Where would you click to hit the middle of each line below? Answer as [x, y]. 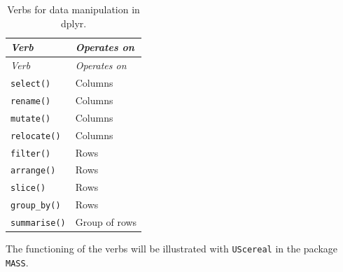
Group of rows [106, 222]
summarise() [38, 223]
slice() [28, 188]
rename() [31, 101]
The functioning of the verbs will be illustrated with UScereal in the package [172, 249]
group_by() [36, 206]
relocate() [36, 136]
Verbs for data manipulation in [73, 9]
